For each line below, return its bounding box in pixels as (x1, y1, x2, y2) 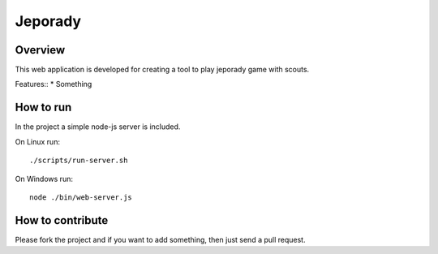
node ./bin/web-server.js (29, 192, 133, 202)
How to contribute (15, 213, 109, 227)
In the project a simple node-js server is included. (15, 122, 181, 131)
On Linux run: (15, 136, 61, 146)
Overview (15, 43, 66, 57)
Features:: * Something (15, 80, 92, 89)
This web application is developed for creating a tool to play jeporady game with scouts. (15, 65, 310, 75)
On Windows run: (15, 174, 73, 183)
